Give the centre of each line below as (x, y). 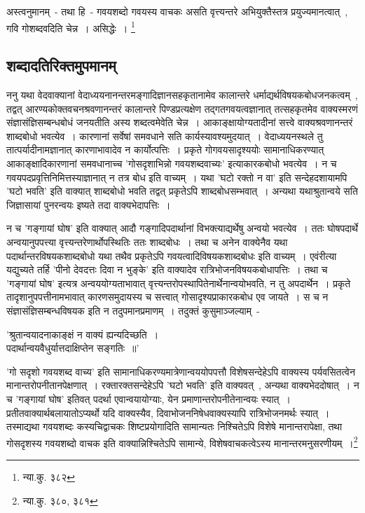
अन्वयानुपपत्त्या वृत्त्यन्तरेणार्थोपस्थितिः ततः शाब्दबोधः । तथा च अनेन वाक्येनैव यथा (147, 241)
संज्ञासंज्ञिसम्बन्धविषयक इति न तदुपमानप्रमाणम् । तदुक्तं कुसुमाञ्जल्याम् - (133, 310)
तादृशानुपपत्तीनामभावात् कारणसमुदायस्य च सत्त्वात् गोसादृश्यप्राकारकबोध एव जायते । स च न (167, 297)
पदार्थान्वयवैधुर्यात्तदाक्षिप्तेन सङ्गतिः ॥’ (73, 348)
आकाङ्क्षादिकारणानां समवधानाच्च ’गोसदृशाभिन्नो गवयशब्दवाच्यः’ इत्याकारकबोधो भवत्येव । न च (172, 164)
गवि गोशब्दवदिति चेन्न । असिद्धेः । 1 (71, 27)
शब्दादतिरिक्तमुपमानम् (61, 66)
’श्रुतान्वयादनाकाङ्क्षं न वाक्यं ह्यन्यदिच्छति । (83, 334)
